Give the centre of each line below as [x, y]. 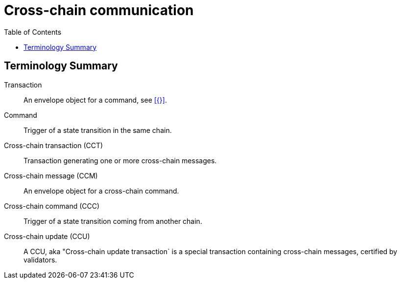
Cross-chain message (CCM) [51, 175]
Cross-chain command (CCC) [52, 206]
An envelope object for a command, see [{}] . [95, 100]
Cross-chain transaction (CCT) [54, 145]
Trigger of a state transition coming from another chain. [113, 221]
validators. [40, 260]
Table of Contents [33, 32]
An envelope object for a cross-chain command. [101, 191]
